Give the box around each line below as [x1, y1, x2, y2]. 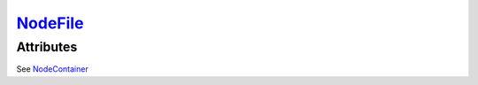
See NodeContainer [16, 64, 89, 74]
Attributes [16, 39, 78, 55]
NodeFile [16, 13, 84, 33]
